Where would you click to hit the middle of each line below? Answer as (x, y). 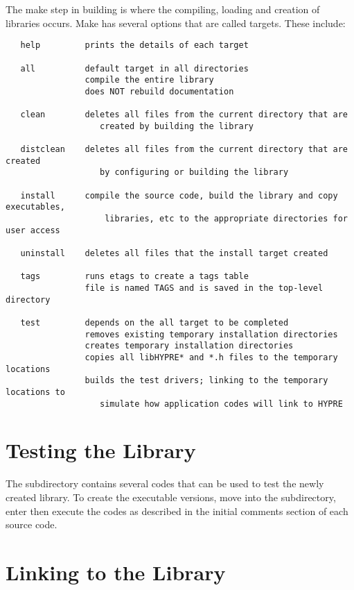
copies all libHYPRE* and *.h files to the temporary (211, 357)
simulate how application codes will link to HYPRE (221, 404)
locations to (35, 392)
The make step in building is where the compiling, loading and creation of (163, 9)
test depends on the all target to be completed (154, 322)
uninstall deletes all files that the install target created (174, 253)
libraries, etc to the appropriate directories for (226, 219)
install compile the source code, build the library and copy (179, 195)
